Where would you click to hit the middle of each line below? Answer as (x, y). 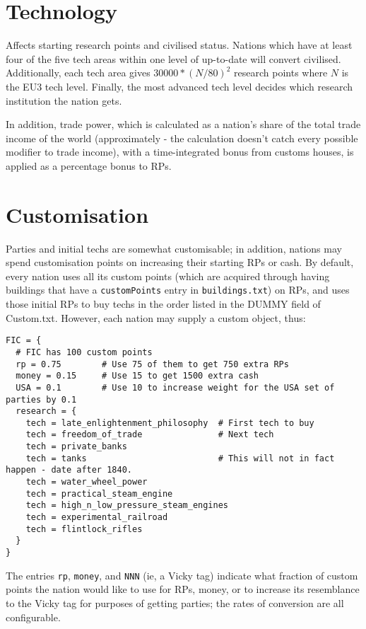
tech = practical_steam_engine (99, 494)
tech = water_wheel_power (87, 482)
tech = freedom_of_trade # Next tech (150, 435)
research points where (281, 73)
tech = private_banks (76, 447)
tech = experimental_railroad (97, 518)
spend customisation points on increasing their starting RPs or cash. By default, (180, 262)
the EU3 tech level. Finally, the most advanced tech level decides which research (179, 86)
